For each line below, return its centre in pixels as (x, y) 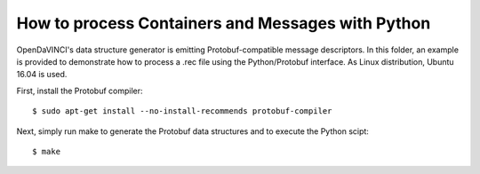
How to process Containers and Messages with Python (224, 23)
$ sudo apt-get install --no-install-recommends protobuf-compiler (182, 111)
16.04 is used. (42, 75)
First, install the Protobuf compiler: (80, 91)
